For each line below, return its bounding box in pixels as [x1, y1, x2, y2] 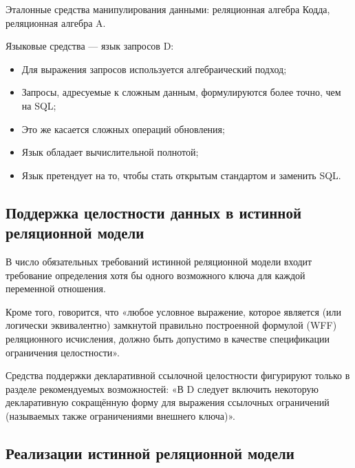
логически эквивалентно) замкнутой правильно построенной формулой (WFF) [6, 318, 337, 332]
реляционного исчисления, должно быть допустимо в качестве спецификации [6, 331, 330, 345]
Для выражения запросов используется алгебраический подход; [21, 61, 287, 76]
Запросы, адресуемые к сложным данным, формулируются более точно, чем [21, 85, 341, 99]
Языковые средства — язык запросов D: [6, 39, 174, 53]
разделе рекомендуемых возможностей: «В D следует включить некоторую [6, 381, 319, 396]
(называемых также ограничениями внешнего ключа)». [6, 408, 235, 423]
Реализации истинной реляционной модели [6, 442, 294, 463]
